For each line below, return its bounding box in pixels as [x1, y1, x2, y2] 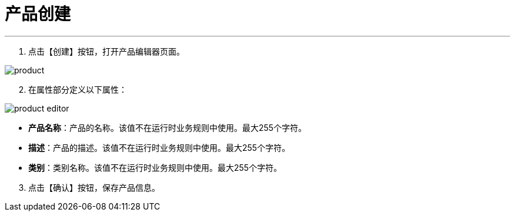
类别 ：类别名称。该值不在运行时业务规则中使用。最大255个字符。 [28, 162, 282, 173]
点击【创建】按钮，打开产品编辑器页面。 [28, 46, 185, 56]
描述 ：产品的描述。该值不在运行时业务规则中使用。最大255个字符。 [28, 142, 290, 153]
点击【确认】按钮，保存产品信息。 [28, 182, 160, 193]
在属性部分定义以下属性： [28, 84, 127, 95]
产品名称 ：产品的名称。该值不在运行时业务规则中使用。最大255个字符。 [28, 122, 307, 133]
